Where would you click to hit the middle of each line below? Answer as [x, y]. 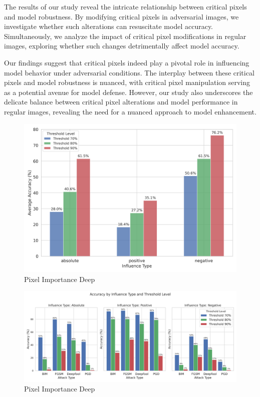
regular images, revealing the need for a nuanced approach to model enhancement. [130, 111]
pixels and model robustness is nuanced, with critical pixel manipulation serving [127, 82]
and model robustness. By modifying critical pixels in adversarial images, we [121, 16]
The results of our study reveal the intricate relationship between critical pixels [125, 6]
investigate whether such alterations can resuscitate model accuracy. [109, 26]
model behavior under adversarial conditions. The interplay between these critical [129, 72]
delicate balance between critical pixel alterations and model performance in [121, 102]
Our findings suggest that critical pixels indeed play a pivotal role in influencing [127, 62]
